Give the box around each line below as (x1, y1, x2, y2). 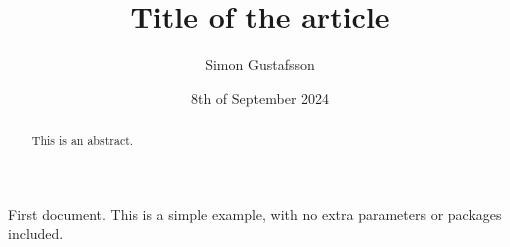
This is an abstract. (31, 132, 134, 149)
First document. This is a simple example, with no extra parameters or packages (8, 203, 502, 224)
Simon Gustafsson (205, 54, 315, 75)
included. (8, 223, 64, 244)
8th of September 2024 (190, 87, 330, 108)
